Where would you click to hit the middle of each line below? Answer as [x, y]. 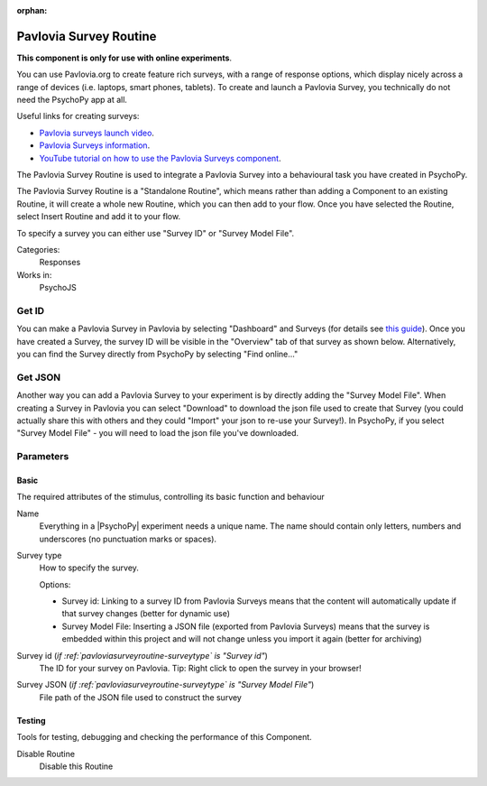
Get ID [31, 310]
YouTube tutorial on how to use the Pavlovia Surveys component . [160, 158]
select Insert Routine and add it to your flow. [98, 217]
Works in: [34, 274]
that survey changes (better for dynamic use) [146, 614]
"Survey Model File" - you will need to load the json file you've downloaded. [158, 433]
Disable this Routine [76, 766]
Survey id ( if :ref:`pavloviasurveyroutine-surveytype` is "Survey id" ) [142, 655]
